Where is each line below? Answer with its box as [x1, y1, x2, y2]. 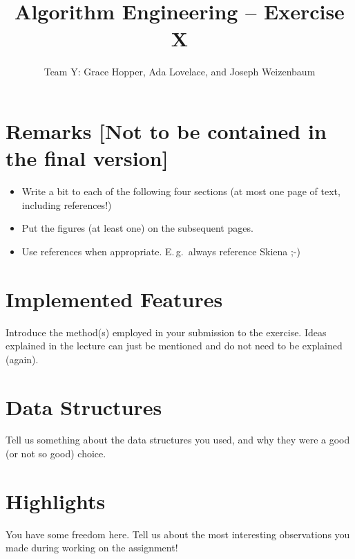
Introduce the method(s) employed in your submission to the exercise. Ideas [6, 324, 327, 339]
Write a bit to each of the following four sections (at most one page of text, [21, 184, 340, 199]
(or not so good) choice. [6, 446, 106, 461]
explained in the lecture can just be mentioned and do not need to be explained [6, 338, 343, 353]
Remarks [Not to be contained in [6, 116, 327, 145]
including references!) [21, 197, 112, 212]
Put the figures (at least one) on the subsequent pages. [21, 221, 253, 235]
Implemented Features [6, 284, 223, 313]
